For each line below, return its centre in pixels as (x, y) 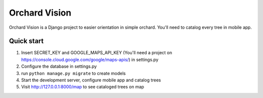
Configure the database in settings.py (59, 66)
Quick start (26, 41)
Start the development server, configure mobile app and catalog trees (91, 80)
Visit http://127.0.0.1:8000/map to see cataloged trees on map (83, 87)
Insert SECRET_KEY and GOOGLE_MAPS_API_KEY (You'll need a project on (97, 53)
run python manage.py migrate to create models (74, 73)
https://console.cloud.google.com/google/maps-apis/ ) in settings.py (90, 59)
